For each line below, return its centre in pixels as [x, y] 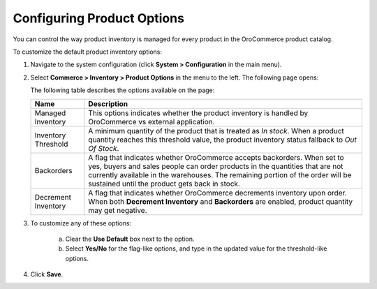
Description [108, 103]
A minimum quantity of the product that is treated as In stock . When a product [216, 131]
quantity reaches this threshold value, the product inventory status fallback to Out [223, 140]
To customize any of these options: [81, 223]
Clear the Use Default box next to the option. [130, 239]
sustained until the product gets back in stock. [164, 184]
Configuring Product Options [99, 18]
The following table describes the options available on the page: [123, 90]
